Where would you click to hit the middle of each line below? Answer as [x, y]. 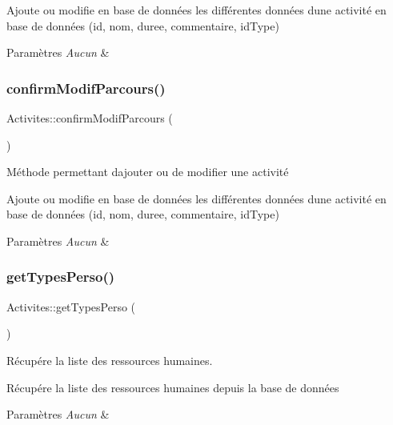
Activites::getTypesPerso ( [71, 306]
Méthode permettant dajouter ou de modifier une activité [148, 172]
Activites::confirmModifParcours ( [90, 118]
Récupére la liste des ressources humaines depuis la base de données [173, 387]
